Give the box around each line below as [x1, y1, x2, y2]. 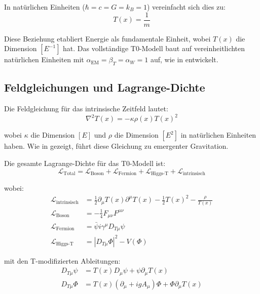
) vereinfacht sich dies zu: [147, 2, 226, 12]
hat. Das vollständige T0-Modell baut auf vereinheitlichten [63, 43, 245, 54]
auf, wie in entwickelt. [150, 54, 218, 65]
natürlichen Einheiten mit [4, 54, 84, 65]
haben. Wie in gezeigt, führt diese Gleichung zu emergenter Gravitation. [4, 141, 229, 151]
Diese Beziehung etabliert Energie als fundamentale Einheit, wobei [4, 33, 211, 44]
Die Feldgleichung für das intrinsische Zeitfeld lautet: [4, 103, 168, 114]
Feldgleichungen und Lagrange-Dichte [4, 79, 205, 95]
